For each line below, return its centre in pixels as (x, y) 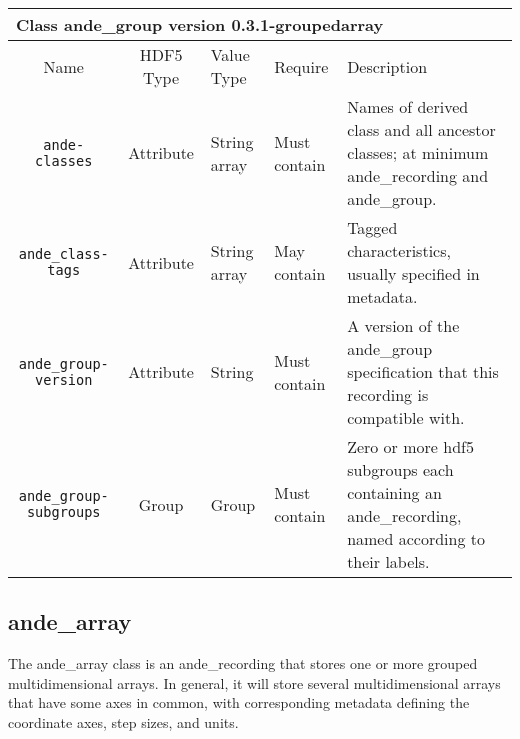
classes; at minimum (418, 152)
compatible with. (406, 417)
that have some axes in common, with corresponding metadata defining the (239, 702)
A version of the (403, 325)
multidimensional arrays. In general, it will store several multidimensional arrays (254, 682)
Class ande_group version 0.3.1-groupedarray (200, 24)
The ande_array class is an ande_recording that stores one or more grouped (243, 663)
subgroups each (400, 469)
